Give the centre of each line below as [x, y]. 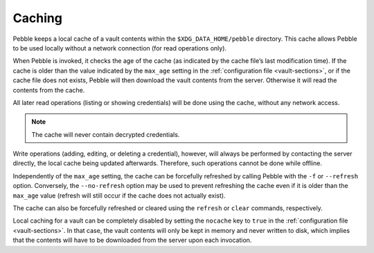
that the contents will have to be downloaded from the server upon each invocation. [132, 240]
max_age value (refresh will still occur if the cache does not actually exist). [119, 195]
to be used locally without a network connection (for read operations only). [120, 48]
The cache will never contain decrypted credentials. [106, 134]
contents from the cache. [49, 90]
